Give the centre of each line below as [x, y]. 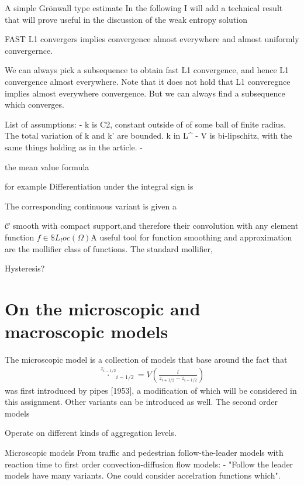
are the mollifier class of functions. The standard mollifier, [109, 248]
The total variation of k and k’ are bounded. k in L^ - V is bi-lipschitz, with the [148, 135]
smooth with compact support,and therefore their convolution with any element [156, 226]
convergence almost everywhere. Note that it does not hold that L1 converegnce [148, 81]
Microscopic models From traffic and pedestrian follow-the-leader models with [144, 452]
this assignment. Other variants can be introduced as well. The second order [141, 402]
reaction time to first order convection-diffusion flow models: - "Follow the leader [149, 464]
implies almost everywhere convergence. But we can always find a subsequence [145, 93]
